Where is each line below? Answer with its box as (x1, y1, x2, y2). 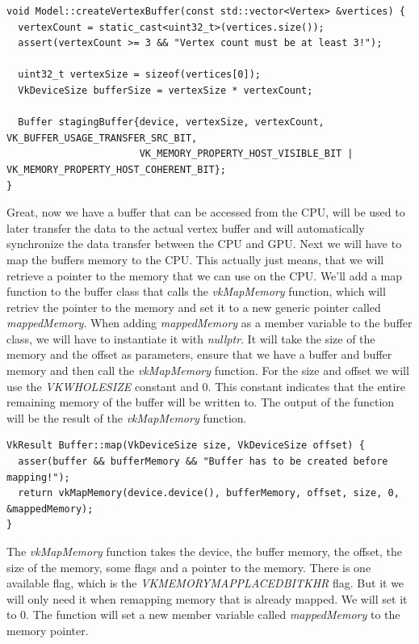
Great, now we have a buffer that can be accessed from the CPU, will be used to (6, 204, 405, 221)
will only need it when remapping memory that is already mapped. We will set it (6, 590, 408, 607)
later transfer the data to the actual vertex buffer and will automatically (6, 219, 365, 236)
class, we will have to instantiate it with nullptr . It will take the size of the (6, 330, 375, 347)
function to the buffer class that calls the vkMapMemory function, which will (6, 283, 386, 300)
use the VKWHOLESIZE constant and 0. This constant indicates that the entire (6, 377, 406, 394)
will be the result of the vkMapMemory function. (6, 409, 247, 426)
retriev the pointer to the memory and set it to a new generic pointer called (6, 298, 381, 315)
